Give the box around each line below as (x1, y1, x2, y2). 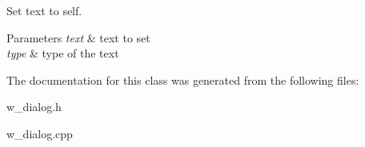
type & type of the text (6, 45, 119, 62)
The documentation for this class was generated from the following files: (6, 71, 359, 88)
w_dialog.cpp (6, 125, 73, 141)
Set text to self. (6, 2, 82, 18)
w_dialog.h (6, 98, 62, 115)
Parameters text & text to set (6, 29, 150, 46)
